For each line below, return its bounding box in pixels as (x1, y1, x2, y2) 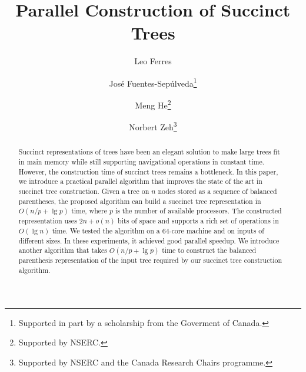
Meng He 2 (135, 97, 171, 111)
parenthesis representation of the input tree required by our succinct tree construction (18, 255, 282, 265)
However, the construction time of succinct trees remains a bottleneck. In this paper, (18, 166, 278, 176)
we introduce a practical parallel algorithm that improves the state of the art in (18, 176, 262, 186)
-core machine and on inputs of (169, 226, 264, 236)
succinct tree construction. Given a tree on (18, 186, 149, 196)
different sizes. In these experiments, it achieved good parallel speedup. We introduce (18, 235, 280, 245)
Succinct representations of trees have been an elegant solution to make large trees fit (18, 147, 280, 157)
